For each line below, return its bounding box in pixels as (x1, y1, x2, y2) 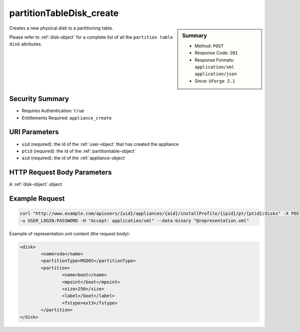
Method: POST (194, 43, 224, 49)
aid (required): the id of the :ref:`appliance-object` (21, 155, 126, 161)
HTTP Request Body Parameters (9, 168, 112, 177)
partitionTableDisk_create (9, 8, 119, 19)
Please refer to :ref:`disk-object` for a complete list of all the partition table (9, 34, 173, 40)
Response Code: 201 (194, 50, 238, 56)
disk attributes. (9, 41, 42, 47)
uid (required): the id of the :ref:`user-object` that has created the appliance (21, 141, 179, 147)
